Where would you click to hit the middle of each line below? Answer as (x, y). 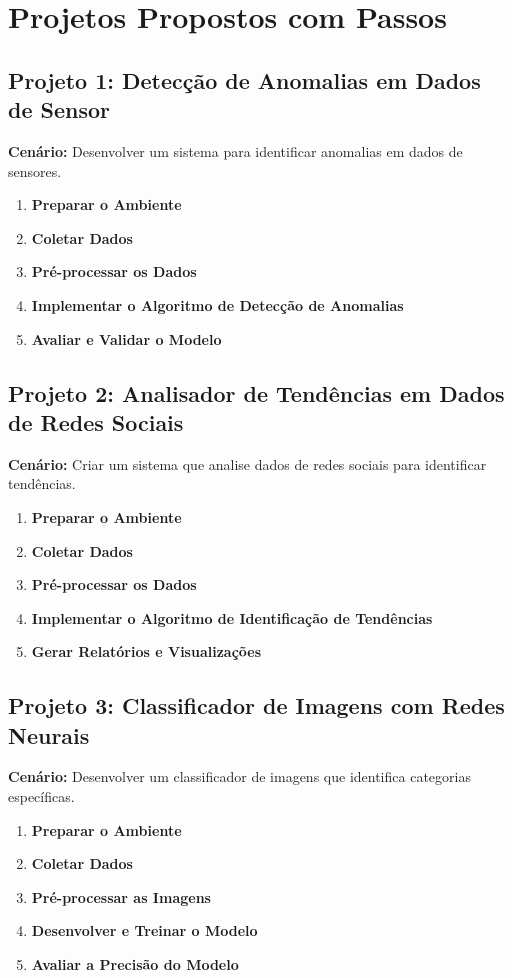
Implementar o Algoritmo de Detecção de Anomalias (217, 304)
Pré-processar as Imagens (121, 896)
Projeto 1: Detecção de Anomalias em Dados (244, 79)
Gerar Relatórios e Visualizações (146, 651)
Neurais (49, 734)
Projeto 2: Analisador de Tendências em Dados (256, 392)
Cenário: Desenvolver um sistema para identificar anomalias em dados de (235, 150)
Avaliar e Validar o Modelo (126, 338)
